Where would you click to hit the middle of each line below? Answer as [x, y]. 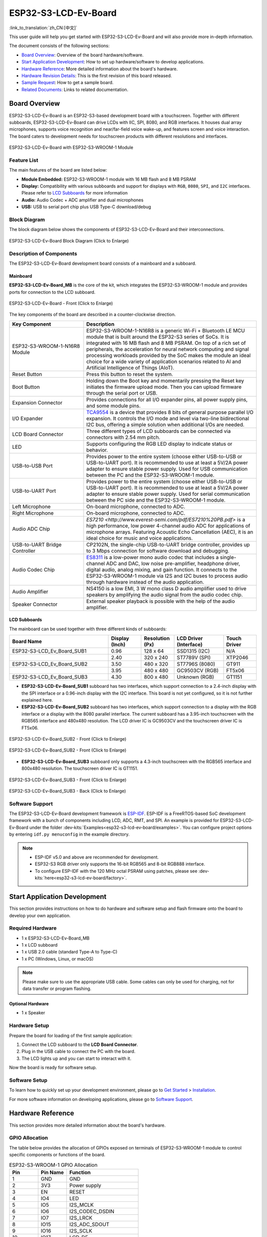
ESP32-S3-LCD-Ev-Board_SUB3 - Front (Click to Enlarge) [68, 780]
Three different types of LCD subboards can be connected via [158, 431]
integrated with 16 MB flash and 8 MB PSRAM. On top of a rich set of [166, 343]
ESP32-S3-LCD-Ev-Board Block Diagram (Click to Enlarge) [69, 240]
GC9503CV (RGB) [198, 670]
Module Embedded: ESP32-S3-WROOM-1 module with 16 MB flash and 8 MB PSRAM [109, 179]
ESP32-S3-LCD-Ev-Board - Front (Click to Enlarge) [61, 303]
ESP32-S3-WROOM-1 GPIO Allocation [53, 1165]
